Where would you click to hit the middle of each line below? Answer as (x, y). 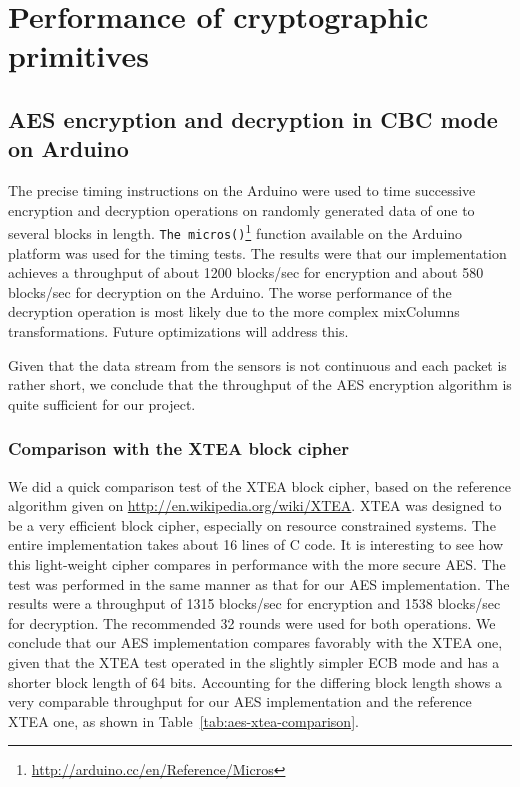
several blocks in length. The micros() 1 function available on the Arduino (235, 231)
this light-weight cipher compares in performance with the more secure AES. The (257, 564)
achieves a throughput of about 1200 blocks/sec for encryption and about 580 (246, 272)
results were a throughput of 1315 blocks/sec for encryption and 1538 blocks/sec (254, 603)
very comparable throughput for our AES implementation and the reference (240, 701)
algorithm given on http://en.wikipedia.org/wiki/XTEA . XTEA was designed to (255, 505)
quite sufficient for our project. (102, 403)
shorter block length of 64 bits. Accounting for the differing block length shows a (255, 681)
